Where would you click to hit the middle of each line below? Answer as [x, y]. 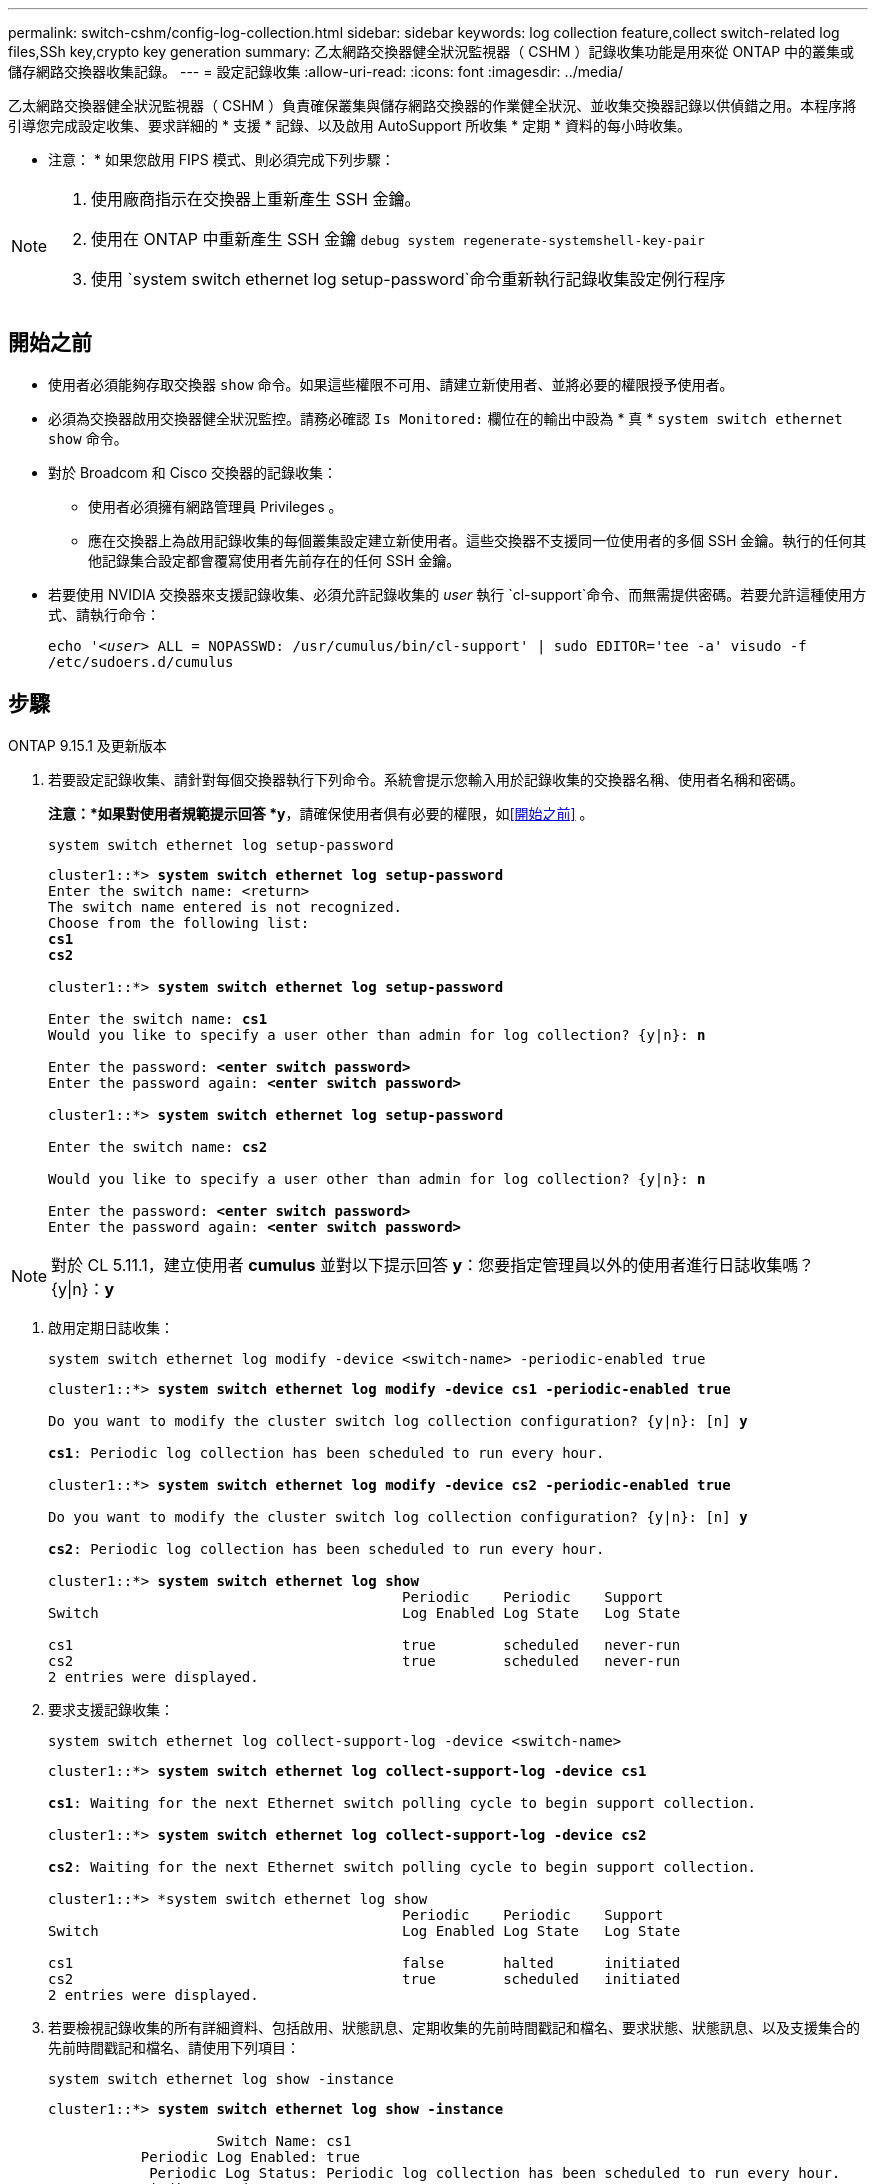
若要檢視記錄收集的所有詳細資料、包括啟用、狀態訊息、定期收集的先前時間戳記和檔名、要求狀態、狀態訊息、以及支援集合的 [454, 2027]
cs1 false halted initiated [364, 1962]
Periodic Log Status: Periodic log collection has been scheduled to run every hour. [495, 2172]
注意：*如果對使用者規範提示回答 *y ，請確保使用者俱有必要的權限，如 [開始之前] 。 [321, 813]
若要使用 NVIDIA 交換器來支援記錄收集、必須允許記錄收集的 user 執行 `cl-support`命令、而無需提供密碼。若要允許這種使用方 [457, 594]
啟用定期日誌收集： [111, 1327]
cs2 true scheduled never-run [364, 1660]
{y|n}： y [83, 1288]
